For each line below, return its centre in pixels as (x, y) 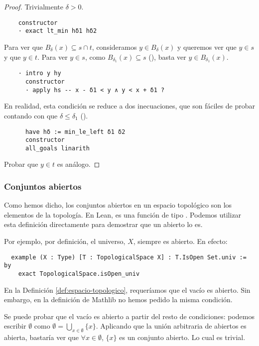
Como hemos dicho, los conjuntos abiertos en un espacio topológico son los (118, 205)
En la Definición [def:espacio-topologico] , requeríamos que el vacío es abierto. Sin (127, 289)
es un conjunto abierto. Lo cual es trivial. (182, 337)
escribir (15, 326)
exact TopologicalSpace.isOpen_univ (79, 274)
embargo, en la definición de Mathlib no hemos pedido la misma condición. (118, 299)
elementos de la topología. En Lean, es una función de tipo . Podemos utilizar (123, 214)
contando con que (31, 115)
